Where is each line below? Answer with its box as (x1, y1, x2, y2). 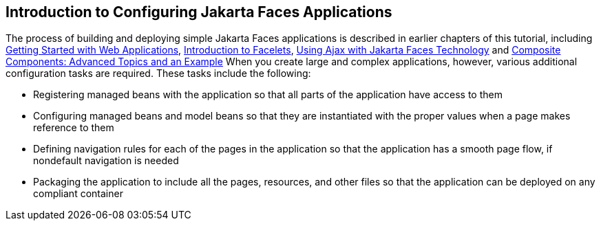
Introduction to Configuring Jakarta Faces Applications (6, 3, 392, 21)
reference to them (33, 122, 114, 134)
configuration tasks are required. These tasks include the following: (6, 67, 311, 80)
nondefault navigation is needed (33, 155, 179, 167)
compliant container (33, 188, 123, 200)
